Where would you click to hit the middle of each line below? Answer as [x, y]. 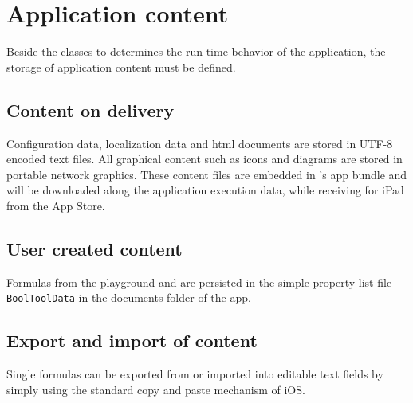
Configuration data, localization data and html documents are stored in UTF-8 [200, 143]
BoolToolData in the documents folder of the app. [129, 297]
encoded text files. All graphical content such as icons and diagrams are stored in [205, 159]
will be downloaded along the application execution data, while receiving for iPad [205, 190]
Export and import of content [132, 340]
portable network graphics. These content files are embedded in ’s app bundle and [207, 174]
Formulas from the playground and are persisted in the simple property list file [199, 282]
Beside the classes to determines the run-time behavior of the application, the [196, 51]
